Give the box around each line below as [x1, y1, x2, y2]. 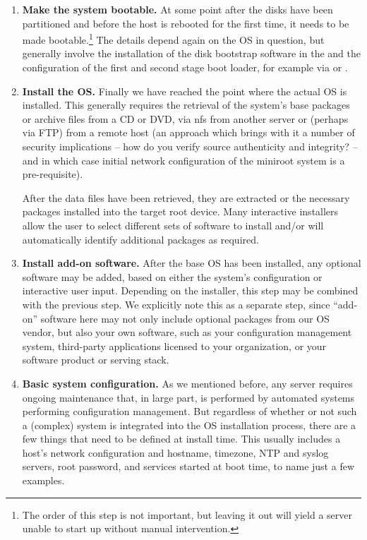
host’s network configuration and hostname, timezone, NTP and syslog [22, 445, 329, 460]
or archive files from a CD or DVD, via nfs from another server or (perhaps [22, 111, 349, 126]
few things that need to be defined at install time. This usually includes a [22, 431, 341, 446]
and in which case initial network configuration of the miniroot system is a [22, 152, 345, 167]
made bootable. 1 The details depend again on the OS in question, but [22, 30, 325, 47]
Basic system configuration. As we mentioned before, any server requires [22, 376, 353, 390]
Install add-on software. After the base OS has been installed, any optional [22, 256, 361, 270]
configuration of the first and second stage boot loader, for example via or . [22, 60, 348, 75]
